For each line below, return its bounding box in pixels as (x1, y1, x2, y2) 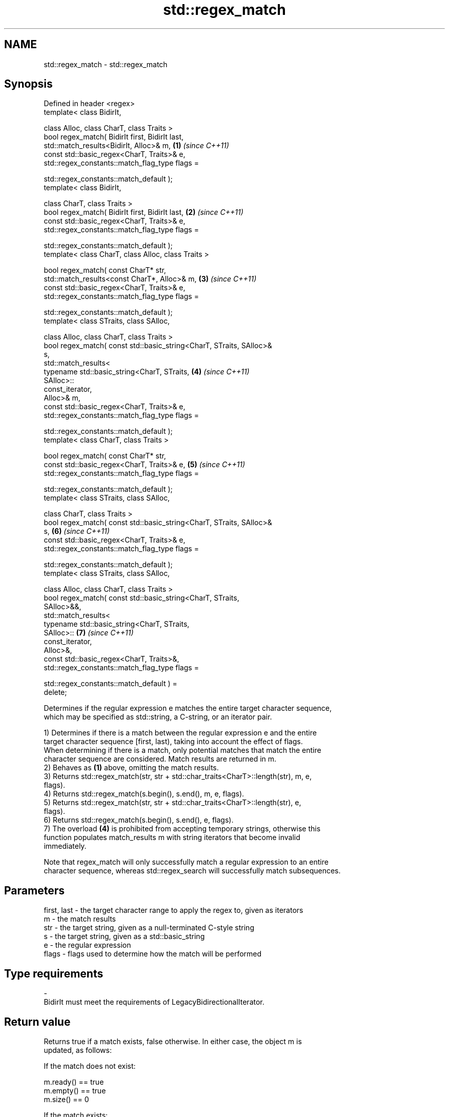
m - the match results (44, 914, 116, 924)
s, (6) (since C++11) (44, 527, 110, 536)
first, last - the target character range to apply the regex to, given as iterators (44, 906, 303, 915)
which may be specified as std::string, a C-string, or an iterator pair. (44, 712, 272, 722)
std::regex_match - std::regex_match (44, 59, 168, 69)
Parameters (4, 884, 65, 897)
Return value (4, 1015, 71, 1028)
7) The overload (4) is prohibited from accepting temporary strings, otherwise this (44, 824, 321, 833)
